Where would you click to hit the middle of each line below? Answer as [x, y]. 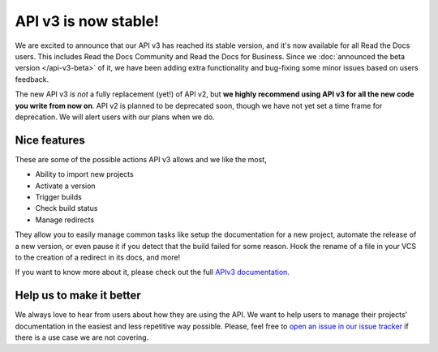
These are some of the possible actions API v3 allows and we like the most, [141, 159]
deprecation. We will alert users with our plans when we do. [115, 117]
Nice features [50, 140]
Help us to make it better [78, 296]
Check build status [67, 208]
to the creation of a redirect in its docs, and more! [98, 257]
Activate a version [66, 186]
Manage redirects [65, 220]
